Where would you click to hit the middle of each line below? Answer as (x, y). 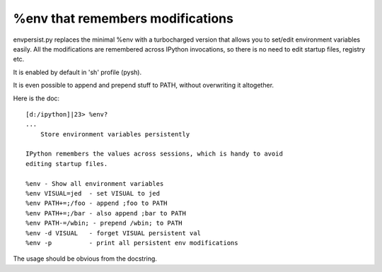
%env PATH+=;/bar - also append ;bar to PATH (106, 213)
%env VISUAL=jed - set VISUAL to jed (93, 194)
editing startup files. (67, 164)
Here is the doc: (36, 98)
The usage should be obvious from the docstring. (85, 259)
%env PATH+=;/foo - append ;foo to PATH (97, 203)
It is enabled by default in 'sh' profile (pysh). (77, 72)
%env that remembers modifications (123, 18)
